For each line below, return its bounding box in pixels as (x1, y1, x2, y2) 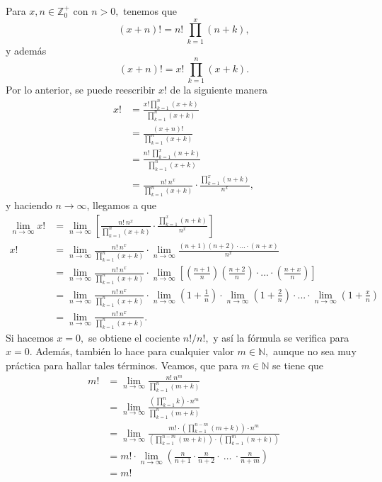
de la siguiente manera (170, 82, 267, 97)
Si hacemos (6, 330, 54, 344)
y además (6, 43, 47, 57)
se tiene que (272, 357, 324, 372)
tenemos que (123, 4, 177, 18)
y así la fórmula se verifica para (213, 330, 349, 344)
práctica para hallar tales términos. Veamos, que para (6, 357, 238, 372)
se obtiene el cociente (88, 330, 180, 344)
